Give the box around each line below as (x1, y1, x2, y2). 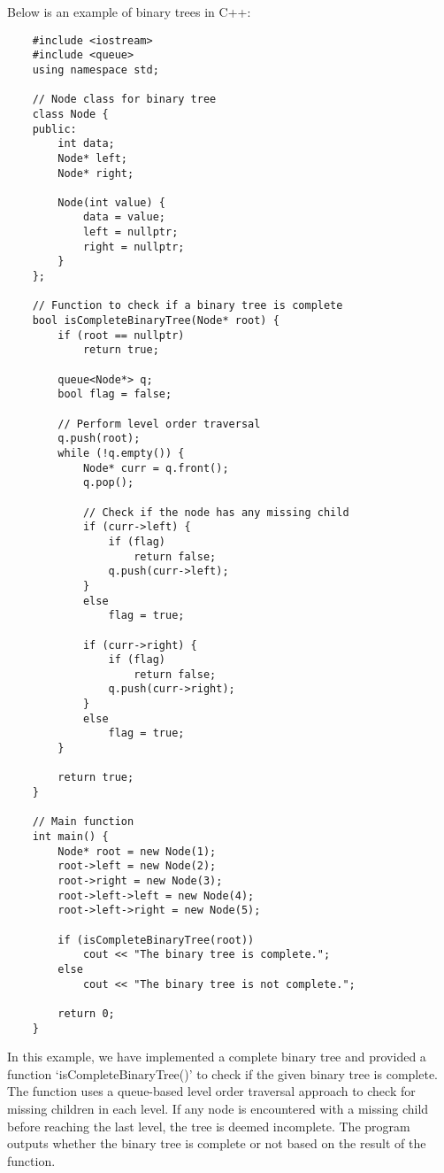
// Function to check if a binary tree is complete (32, 299, 343, 313)
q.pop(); (82, 476, 134, 490)
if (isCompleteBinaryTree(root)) (57, 933, 255, 946)
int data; (57, 137, 115, 150)
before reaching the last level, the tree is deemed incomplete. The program (7, 1116, 410, 1135)
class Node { (32, 107, 109, 120)
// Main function (32, 815, 134, 829)
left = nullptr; (82, 226, 179, 239)
